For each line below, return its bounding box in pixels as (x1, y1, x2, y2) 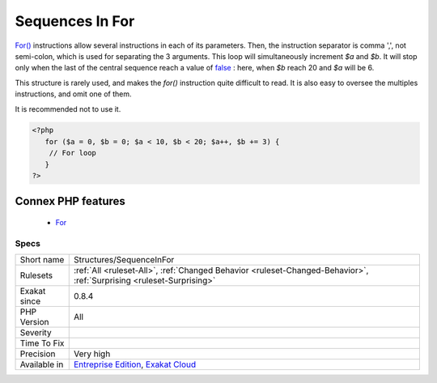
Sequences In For (15, 12, 135, 30)
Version (19, 317, 49, 328)
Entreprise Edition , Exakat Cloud (73, 359, 197, 370)
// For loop (49, 148, 97, 158)
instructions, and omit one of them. (15, 89, 132, 99)
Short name (19, 254, 65, 266)
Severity (19, 327, 52, 338)
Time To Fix (19, 338, 65, 349)
